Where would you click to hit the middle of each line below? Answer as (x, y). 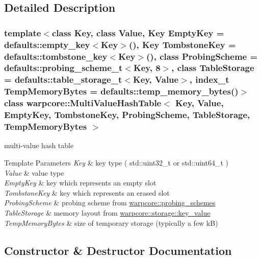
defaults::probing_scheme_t (63, 68)
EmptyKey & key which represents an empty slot (80, 183)
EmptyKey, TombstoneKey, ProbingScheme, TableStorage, (127, 115)
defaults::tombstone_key (56, 56)
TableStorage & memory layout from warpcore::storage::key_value (107, 212)
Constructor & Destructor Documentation (118, 250)
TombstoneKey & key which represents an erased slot (87, 192)
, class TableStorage (213, 68)
